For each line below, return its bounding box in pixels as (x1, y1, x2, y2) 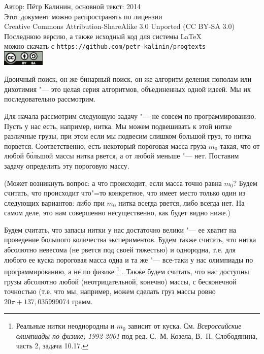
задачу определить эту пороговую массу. (4, 160, 129, 171)
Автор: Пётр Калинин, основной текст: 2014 (4, 1, 141, 11)
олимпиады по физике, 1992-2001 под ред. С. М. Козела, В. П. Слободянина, (16, 330, 258, 341)
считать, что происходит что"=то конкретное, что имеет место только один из (4, 187, 246, 198)
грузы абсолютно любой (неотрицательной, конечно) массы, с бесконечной (4, 276, 237, 286)
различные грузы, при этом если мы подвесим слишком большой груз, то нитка (4, 131, 251, 141)
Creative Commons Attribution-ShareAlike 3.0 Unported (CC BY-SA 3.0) (4, 21, 235, 31)
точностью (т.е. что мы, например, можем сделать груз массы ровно (4, 286, 216, 297)
